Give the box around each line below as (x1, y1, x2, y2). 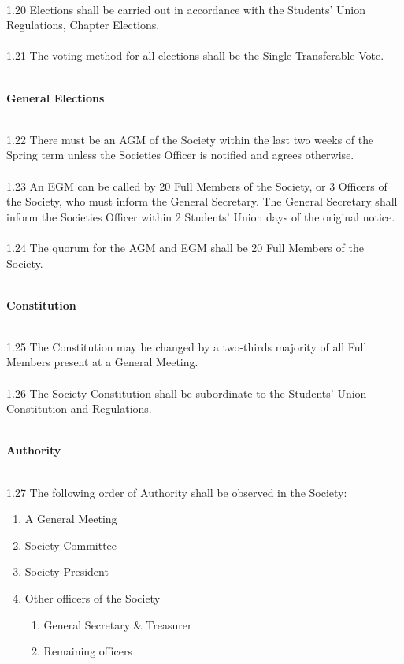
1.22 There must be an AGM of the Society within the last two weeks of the (6, 131, 374, 147)
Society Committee (24, 536, 117, 553)
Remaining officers (43, 643, 132, 659)
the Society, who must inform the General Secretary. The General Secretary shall (6, 193, 398, 210)
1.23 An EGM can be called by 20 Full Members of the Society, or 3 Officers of (6, 177, 387, 194)
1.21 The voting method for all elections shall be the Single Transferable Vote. (6, 47, 384, 64)
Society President (24, 563, 109, 580)
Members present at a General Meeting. (6, 354, 198, 370)
